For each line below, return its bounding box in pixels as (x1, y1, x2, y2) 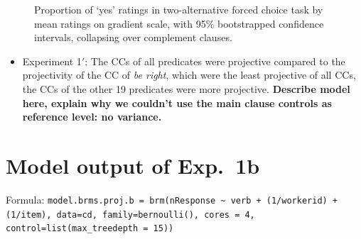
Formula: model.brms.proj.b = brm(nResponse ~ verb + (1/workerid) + (6, 191, 338, 206)
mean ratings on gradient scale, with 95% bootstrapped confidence (34, 16, 324, 30)
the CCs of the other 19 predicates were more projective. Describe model (22, 81, 350, 96)
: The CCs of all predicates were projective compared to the (85, 53, 345, 68)
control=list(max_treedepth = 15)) (6, 223, 174, 234)
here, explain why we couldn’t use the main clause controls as (22, 95, 332, 110)
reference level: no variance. (22, 109, 162, 124)
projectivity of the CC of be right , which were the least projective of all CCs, (22, 67, 356, 82)
